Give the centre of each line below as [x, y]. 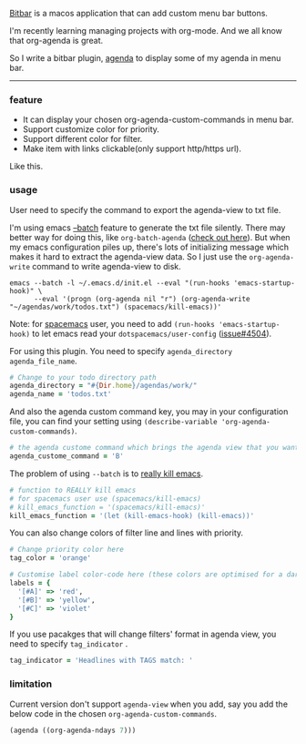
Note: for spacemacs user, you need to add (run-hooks [112, 323]
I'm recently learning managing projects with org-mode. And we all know [146, 31]
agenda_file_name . [43, 361]
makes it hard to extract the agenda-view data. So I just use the [128, 256]
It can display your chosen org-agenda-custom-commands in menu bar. [158, 120]
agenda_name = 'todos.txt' [61, 394]
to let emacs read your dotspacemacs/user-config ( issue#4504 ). [152, 333]
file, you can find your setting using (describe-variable [113, 422]
